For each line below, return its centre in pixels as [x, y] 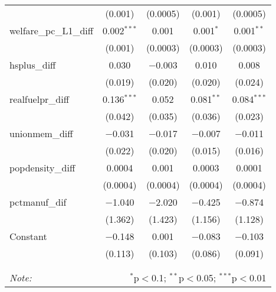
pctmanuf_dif [38, 202]
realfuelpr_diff [40, 99]
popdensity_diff [42, 168]
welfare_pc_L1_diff [52, 30]
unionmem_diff [41, 133]
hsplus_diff [33, 65]
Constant [28, 236]
